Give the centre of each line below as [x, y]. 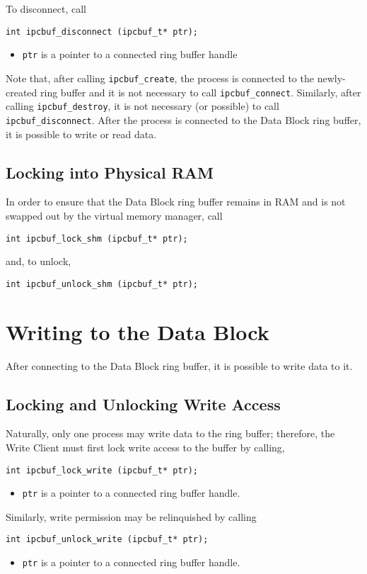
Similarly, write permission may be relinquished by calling [131, 516]
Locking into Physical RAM [110, 172]
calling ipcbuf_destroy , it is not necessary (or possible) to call [142, 106]
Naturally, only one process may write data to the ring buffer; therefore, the [170, 433]
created [22, 92]
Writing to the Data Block [138, 331]
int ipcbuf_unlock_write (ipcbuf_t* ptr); [107, 540]
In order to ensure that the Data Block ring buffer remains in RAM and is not [176, 202]
